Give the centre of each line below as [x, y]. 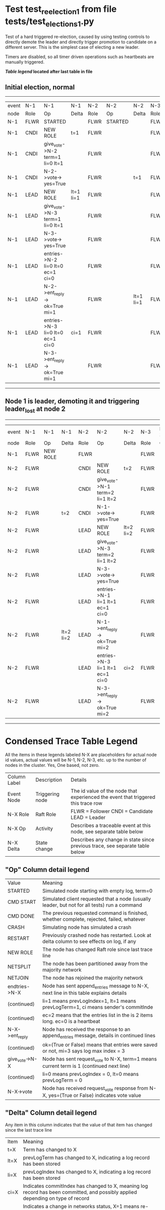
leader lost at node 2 [35, 410]
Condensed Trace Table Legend [71, 741]
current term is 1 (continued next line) [86, 1066]
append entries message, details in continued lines [99, 1036]
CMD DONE [21, 916]
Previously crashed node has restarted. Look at [97, 935]
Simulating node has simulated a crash [87, 927]
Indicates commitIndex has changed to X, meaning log [85, 1186]
